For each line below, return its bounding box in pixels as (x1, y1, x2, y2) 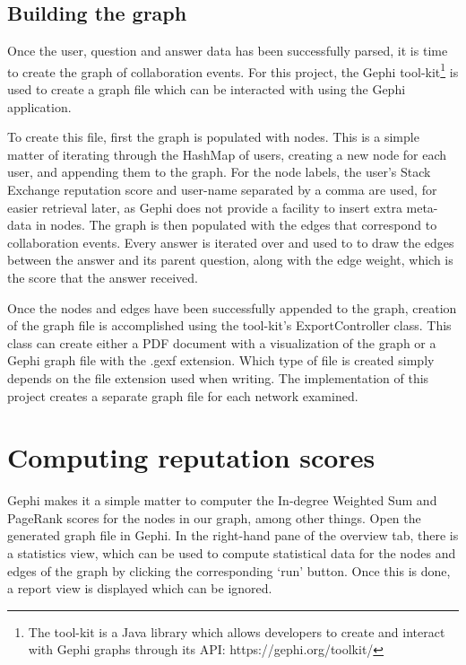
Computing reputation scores (7, 439, 375, 476)
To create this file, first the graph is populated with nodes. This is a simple (7, 127, 419, 146)
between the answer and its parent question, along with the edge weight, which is (7, 250, 453, 269)
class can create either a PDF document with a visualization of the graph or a (7, 333, 436, 352)
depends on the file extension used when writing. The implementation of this (7, 368, 429, 387)
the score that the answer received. (7, 267, 198, 286)
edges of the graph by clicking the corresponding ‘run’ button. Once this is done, (7, 561, 451, 580)
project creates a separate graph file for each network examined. (7, 386, 358, 405)
